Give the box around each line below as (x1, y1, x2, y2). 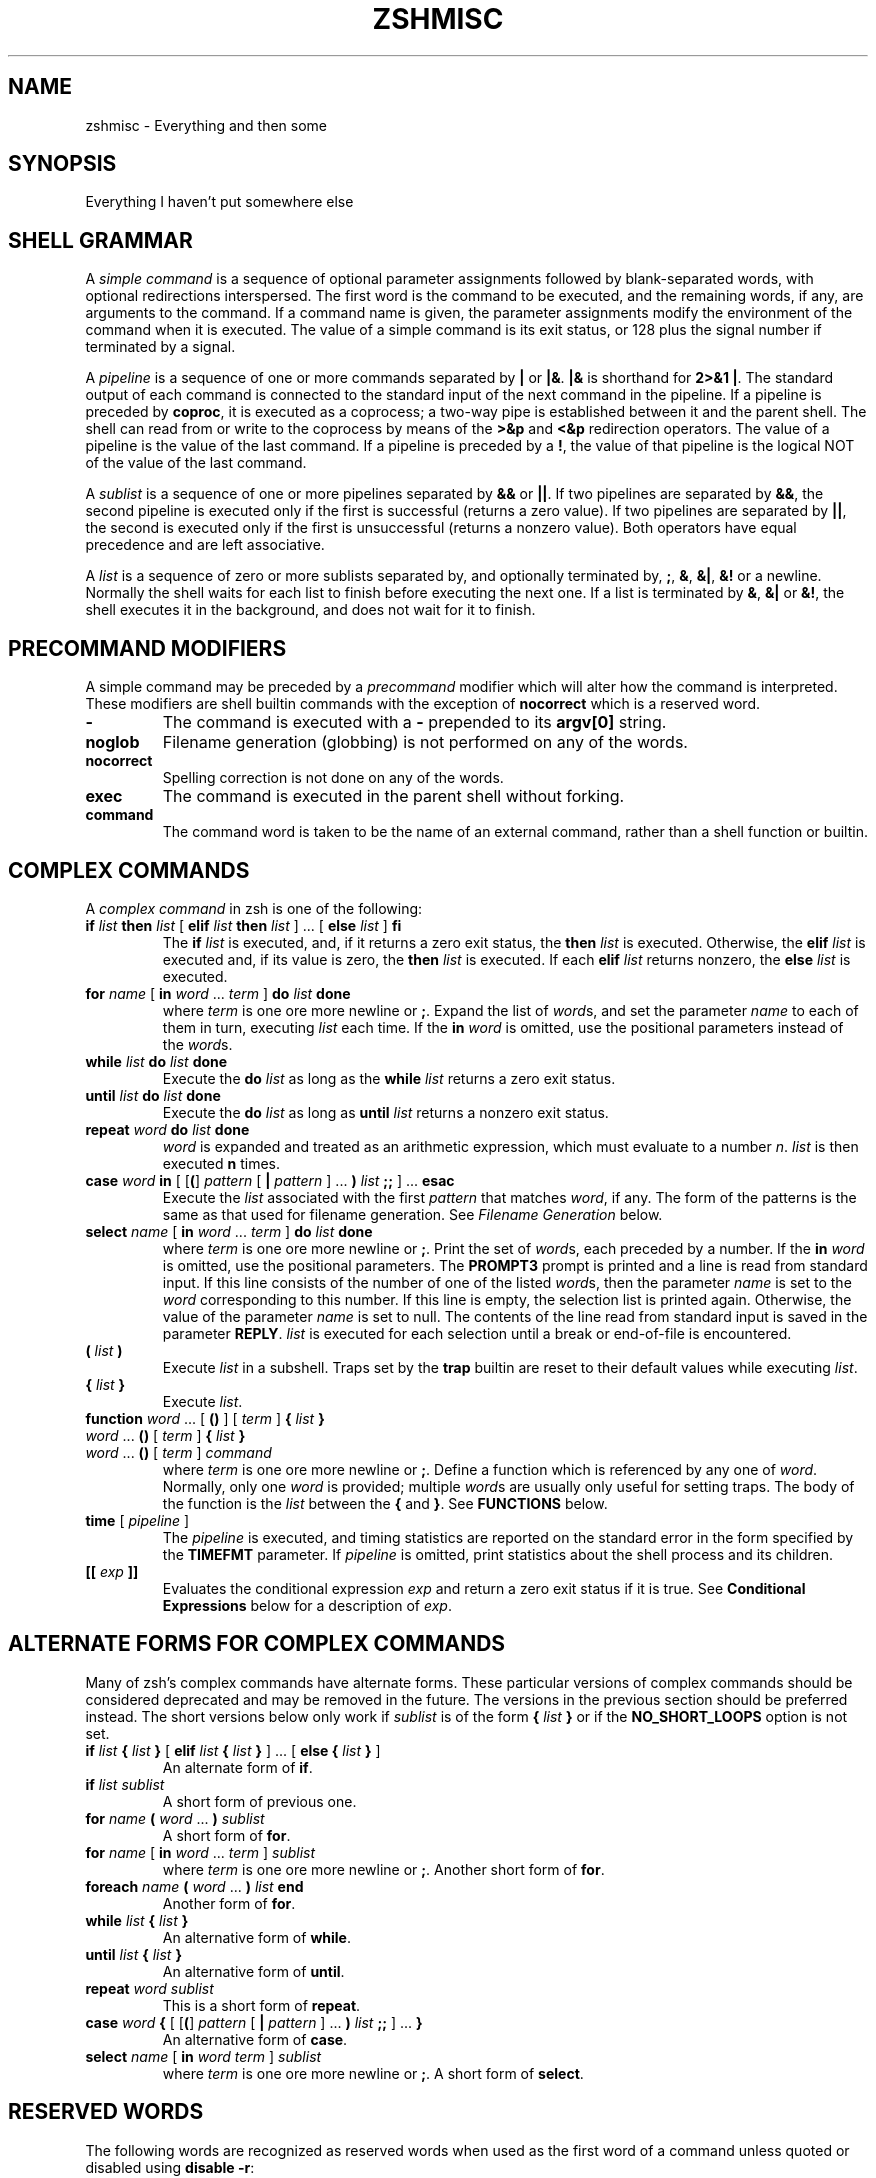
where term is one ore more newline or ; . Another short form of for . (162, 1860, 605, 1878)
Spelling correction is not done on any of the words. (162, 769, 504, 787)
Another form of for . (162, 1894, 296, 1912)
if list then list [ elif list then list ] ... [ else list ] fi (85, 916, 402, 934)
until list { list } (85, 1945, 182, 1963)
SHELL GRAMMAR (8, 227, 193, 253)
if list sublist (85, 1775, 165, 1793)
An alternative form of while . (162, 1928, 351, 1946)
